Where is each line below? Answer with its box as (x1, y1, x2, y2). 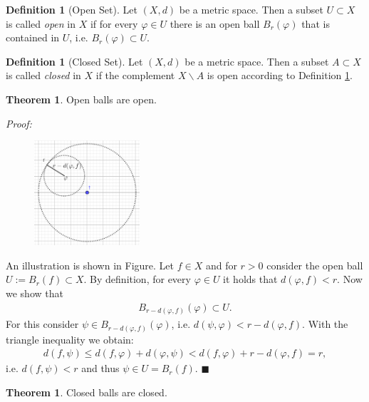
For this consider (6, 316, 79, 331)
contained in (6, 30, 60, 45)
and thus (81, 361, 120, 376)
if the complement (95, 68, 175, 83)
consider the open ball (266, 257, 363, 272)
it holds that (223, 272, 278, 287)
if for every (90, 16, 138, 31)
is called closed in (6, 68, 81, 83)
